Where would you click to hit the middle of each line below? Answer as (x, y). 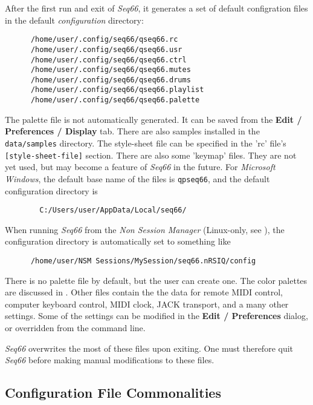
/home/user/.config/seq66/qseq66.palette (115, 100)
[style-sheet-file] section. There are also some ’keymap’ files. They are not (151, 155)
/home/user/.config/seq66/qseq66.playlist (117, 90)
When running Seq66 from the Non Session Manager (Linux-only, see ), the (145, 229)
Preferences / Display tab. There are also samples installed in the (132, 131)
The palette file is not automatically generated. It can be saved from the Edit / (153, 119)
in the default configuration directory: (74, 20)
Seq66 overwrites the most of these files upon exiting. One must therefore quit (149, 348)
